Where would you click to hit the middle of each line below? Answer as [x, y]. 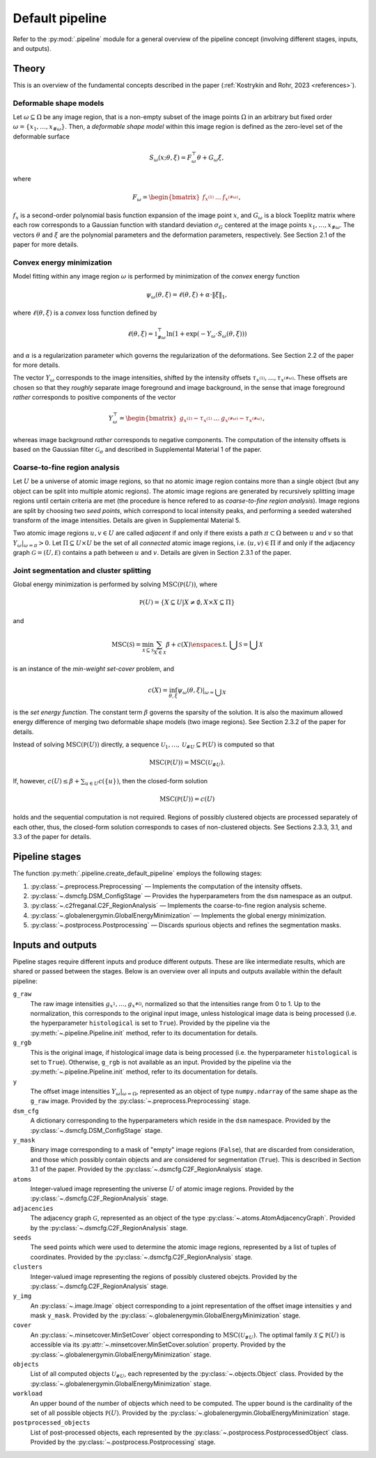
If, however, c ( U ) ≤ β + [46, 781]
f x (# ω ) [230, 198]
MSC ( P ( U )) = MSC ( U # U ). [187, 764]
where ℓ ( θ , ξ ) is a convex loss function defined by [85, 313]
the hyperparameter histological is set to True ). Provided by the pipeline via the [150, 1023]
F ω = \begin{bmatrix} [166, 198]
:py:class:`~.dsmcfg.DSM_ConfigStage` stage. [96, 1130]
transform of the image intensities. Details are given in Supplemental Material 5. [127, 520]
